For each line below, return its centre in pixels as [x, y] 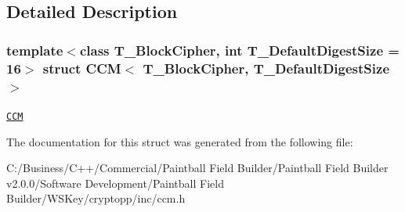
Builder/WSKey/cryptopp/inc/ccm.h [96, 198]
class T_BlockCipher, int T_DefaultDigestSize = [239, 50]
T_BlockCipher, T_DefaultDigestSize [266, 68]
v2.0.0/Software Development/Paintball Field [115, 183]
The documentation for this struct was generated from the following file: [180, 141]
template [35, 50]
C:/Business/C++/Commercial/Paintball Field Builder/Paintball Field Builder [197, 168]
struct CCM [82, 68]
